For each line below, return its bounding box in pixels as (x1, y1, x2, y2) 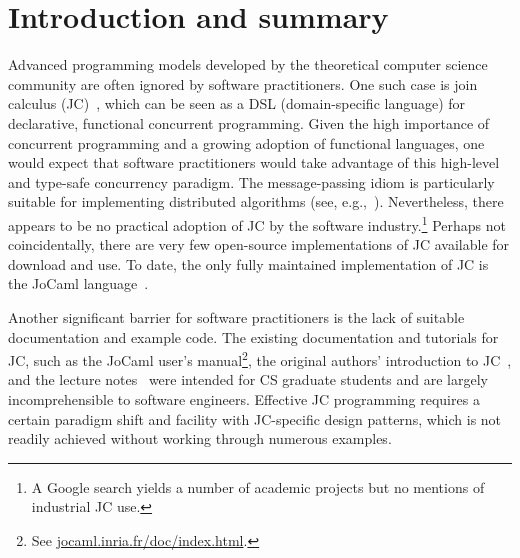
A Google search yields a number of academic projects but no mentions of (31, 476, 485, 497)
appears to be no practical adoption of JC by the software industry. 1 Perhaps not (8, 211, 506, 235)
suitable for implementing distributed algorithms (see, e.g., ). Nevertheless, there (8, 191, 504, 212)
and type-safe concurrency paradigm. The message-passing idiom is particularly (8, 171, 495, 192)
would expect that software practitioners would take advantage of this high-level (8, 152, 500, 173)
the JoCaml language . (8, 273, 149, 294)
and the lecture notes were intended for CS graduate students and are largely (8, 369, 488, 390)
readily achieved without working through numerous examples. (8, 428, 392, 449)
